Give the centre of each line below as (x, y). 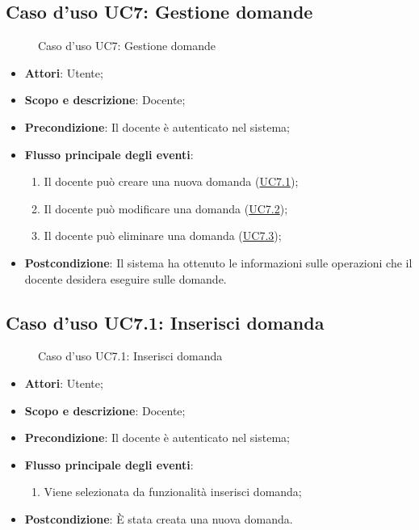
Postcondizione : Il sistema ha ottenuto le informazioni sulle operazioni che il (218, 262)
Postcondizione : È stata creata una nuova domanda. (159, 518)
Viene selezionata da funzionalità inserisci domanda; (173, 492)
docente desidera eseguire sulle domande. (126, 278)
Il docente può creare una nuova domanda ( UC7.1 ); (171, 181)
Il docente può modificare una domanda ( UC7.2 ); (166, 208)
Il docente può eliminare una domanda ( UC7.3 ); (163, 236)
